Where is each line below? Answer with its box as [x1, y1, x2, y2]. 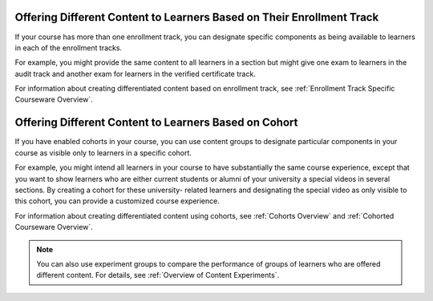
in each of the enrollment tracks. [14, 42, 123, 52]
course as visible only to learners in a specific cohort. [14, 148, 192, 158]
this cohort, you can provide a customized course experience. [14, 196, 220, 206]
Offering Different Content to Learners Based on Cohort [14, 116, 298, 130]
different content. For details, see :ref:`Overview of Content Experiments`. [36, 271, 280, 280]
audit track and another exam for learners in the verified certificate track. [14, 69, 256, 78]
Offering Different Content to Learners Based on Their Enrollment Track [14, 10, 379, 24]
